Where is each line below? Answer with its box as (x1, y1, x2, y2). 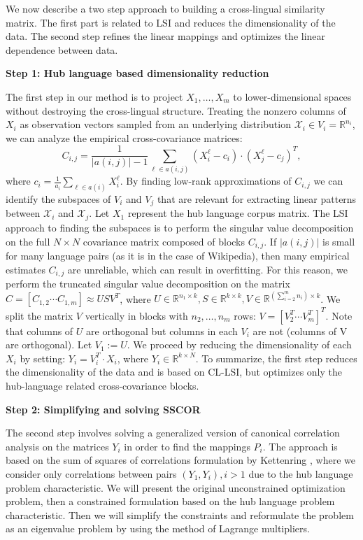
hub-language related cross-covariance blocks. (6, 378, 199, 392)
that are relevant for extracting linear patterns (157, 192, 357, 206)
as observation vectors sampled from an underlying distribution (20, 117, 291, 132)
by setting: (20, 350, 66, 365)
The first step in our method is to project (6, 89, 183, 104)
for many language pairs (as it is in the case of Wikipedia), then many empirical (6, 248, 350, 262)
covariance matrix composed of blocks (83, 234, 245, 248)
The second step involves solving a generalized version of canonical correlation (6, 425, 340, 440)
